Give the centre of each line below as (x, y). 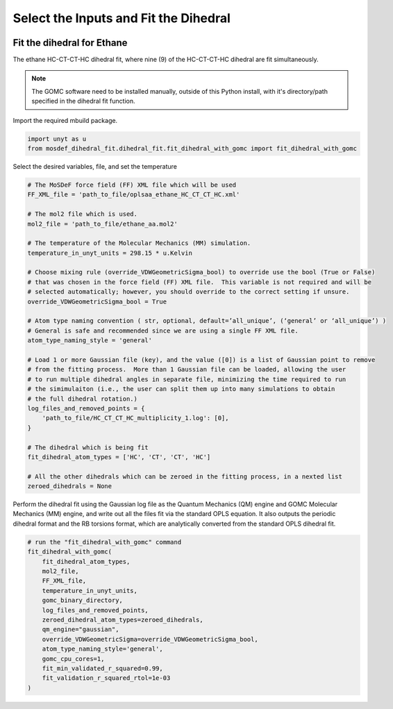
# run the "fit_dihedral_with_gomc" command (104, 542)
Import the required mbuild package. (65, 120)
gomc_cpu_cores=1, (73, 659)
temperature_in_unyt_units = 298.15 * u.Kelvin (110, 253)
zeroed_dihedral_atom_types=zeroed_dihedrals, (123, 619)
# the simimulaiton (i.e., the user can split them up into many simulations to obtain (181, 389)
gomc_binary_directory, (82, 600)
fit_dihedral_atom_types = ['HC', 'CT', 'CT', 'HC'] (119, 457)
